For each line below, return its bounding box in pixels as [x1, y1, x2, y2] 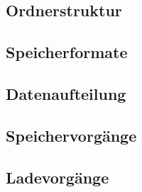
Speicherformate [6, 41, 128, 63]
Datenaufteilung [6, 82, 126, 104]
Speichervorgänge [6, 124, 137, 146]
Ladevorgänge [6, 166, 109, 188]
